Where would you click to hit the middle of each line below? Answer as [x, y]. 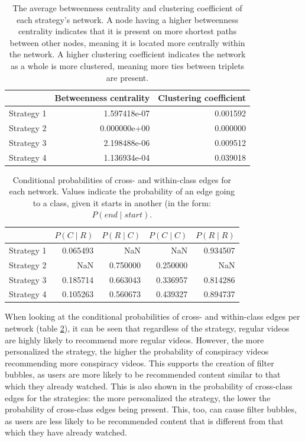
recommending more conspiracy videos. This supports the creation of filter [139, 363]
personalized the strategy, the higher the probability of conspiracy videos [137, 351]
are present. [127, 77]
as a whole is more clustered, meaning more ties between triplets [127, 65]
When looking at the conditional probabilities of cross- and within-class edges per [152, 316]
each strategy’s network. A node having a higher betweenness [127, 19]
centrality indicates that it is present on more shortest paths [127, 31]
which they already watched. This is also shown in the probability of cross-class [149, 386]
